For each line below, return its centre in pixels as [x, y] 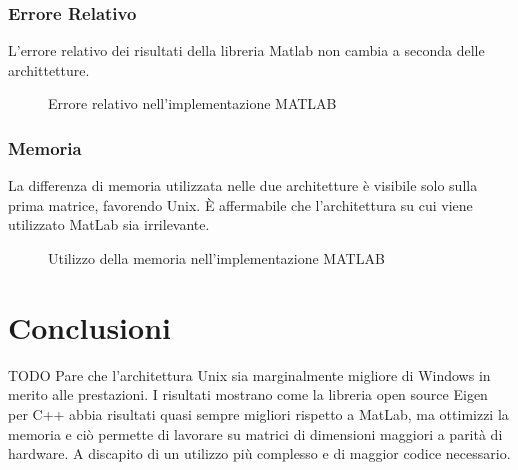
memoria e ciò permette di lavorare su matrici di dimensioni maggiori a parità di [255, 433]
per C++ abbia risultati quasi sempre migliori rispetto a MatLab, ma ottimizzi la [258, 413]
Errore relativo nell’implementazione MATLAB [192, 103]
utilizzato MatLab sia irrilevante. [109, 224]
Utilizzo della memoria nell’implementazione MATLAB [216, 258]
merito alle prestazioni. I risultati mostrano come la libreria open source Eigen [248, 394]
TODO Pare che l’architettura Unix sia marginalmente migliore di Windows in [249, 374]
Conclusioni [89, 326]
